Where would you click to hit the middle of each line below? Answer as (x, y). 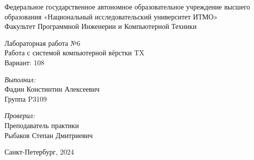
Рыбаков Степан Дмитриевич (49, 135)
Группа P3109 (26, 98)
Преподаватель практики (42, 125)
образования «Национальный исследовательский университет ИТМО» (111, 16)
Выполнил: (20, 79)
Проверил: (20, 115)
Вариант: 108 (24, 62)
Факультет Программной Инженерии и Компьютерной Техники (101, 26)
